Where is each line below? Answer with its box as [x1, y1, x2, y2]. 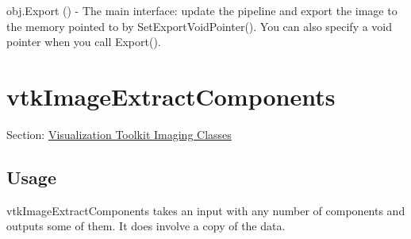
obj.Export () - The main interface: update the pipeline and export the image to [6, 2, 398, 18]
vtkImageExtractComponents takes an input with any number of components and [6, 202, 405, 218]
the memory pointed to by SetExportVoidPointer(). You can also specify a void [6, 17, 393, 34]
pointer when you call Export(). [6, 33, 161, 50]
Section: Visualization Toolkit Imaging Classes [6, 125, 232, 142]
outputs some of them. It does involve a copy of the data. [6, 218, 286, 234]
